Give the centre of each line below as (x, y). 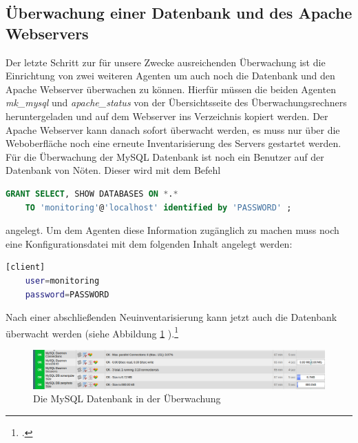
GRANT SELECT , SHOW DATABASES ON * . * (92, 194)
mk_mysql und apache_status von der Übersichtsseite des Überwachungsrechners (176, 102)
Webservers (47, 33)
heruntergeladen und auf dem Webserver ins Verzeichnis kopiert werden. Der (167, 116)
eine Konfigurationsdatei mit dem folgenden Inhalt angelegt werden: (149, 243)
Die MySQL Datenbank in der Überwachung (127, 398)
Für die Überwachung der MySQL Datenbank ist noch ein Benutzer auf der (165, 156)
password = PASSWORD (67, 294)
